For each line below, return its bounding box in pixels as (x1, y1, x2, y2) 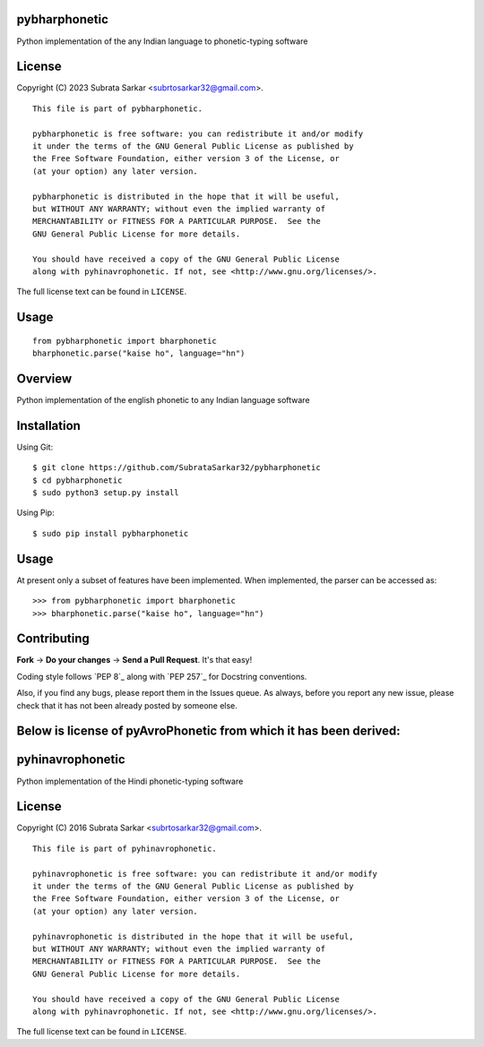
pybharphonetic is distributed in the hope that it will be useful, (32, 191, 340, 202)
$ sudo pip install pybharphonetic (32, 528, 189, 538)
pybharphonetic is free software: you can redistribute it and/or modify (32, 128, 364, 139)
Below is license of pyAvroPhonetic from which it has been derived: (16, 724, 401, 739)
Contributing (16, 631, 90, 647)
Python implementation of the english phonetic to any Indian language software (16, 394, 310, 405)
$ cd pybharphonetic (32, 475, 123, 485)
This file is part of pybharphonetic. (32, 103, 203, 114)
